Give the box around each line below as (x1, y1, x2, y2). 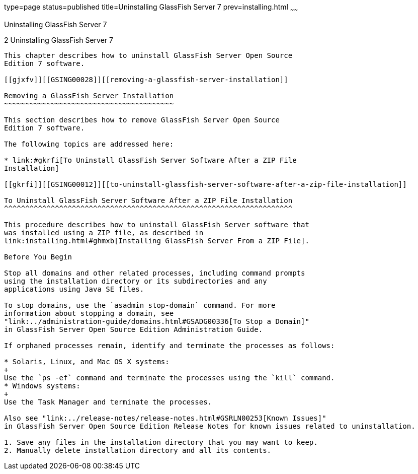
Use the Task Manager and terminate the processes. (4, 397, 212, 406)
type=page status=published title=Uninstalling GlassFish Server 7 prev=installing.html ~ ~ (4, 3, 298, 13)
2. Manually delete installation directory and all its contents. (4, 446, 272, 454)
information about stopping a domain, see (4, 309, 174, 317)
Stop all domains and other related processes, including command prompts (4, 268, 305, 277)
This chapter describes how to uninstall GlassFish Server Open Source (4, 51, 293, 59)
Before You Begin (4, 252, 72, 261)
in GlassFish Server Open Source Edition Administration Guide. (4, 325, 263, 333)
